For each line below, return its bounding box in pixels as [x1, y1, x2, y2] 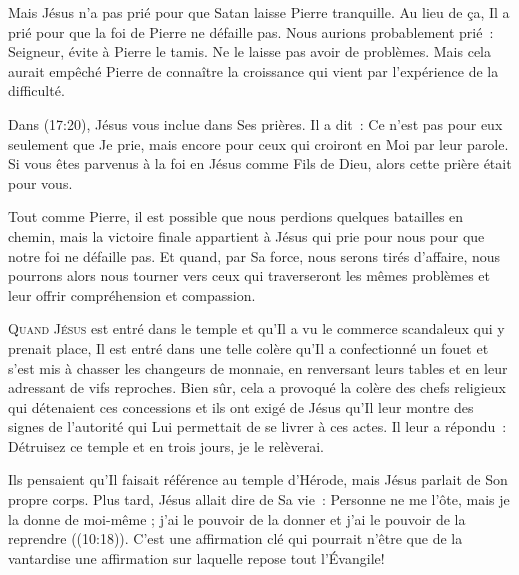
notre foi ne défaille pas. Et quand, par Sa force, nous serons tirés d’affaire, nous [8, 245, 501, 266]
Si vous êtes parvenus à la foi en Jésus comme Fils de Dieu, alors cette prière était [8, 153, 512, 174]
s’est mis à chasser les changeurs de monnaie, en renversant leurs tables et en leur [8, 357, 508, 378]
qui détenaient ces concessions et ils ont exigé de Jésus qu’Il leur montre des [8, 396, 474, 417]
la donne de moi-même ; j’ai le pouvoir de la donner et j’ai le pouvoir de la [8, 508, 466, 529]
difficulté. [8, 80, 65, 101]
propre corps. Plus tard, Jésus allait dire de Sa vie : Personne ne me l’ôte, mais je [8, 489, 510, 510]
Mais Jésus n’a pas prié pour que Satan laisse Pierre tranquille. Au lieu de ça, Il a [8, 2, 510, 22]
